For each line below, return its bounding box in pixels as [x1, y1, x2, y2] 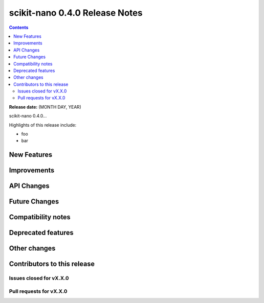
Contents [9, 24, 29, 30]
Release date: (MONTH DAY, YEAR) [9, 104, 82, 110]
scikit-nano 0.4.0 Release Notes [9, 7, 143, 18]
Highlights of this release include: [9, 122, 77, 128]
